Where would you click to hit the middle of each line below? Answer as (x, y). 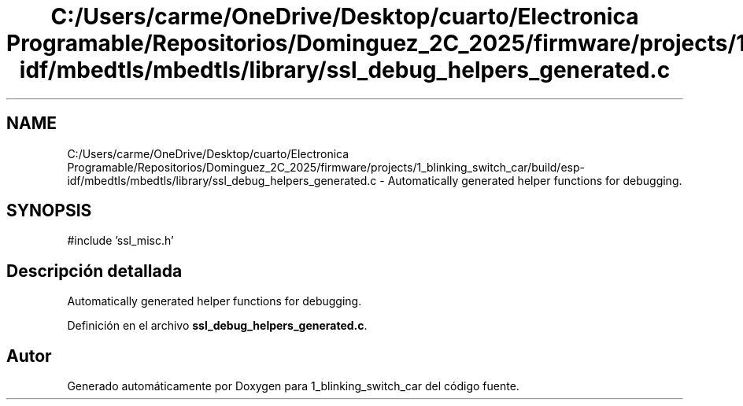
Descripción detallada (94, 271)
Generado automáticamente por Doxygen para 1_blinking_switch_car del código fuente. (293, 386)
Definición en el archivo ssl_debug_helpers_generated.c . (217, 326)
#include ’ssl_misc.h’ (120, 241)
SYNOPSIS (49, 211)
